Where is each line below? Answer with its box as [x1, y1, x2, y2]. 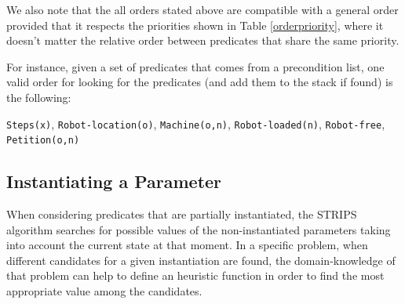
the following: [6, 89, 71, 105]
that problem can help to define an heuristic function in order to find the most [6, 267, 385, 284]
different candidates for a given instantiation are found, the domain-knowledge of [6, 252, 396, 268]
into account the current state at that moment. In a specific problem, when [6, 237, 368, 253]
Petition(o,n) [6, 135, 80, 147]
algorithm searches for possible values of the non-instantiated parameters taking [6, 221, 391, 237]
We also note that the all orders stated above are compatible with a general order [6, 2, 399, 17]
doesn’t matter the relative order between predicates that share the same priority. [6, 32, 400, 49]
